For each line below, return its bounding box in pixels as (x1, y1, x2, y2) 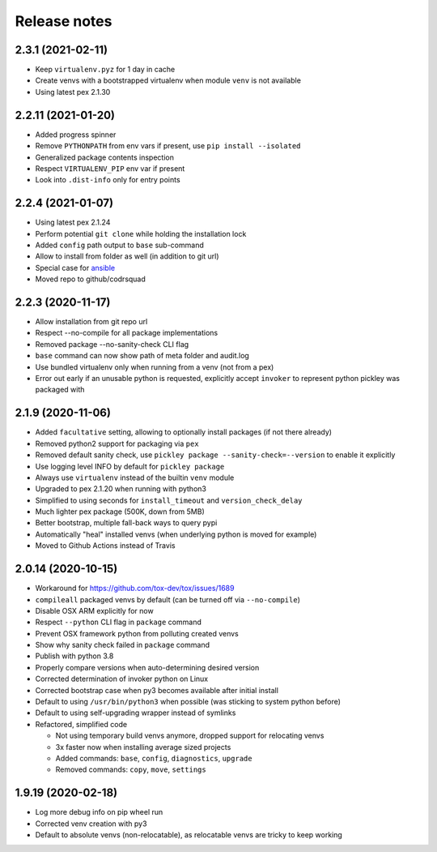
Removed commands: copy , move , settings (55, 764, 206, 774)
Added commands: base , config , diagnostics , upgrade (55, 754, 252, 763)
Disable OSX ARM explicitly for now (35, 606, 154, 615)
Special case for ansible (35, 263, 116, 272)
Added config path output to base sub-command (35, 240, 204, 250)
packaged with (35, 385, 85, 395)
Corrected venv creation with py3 (35, 819, 147, 828)
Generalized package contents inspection (35, 152, 174, 162)
